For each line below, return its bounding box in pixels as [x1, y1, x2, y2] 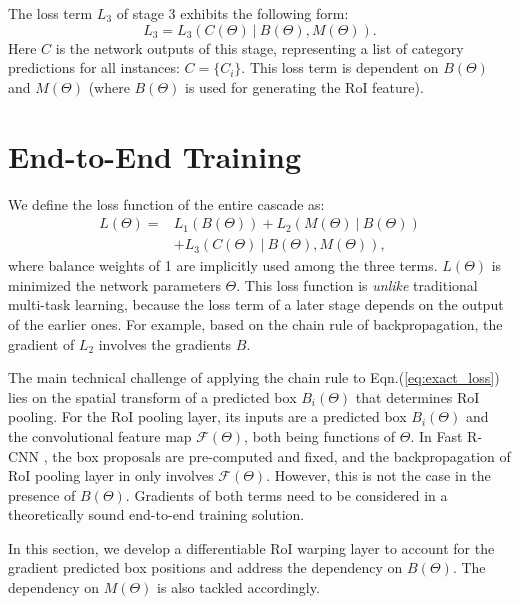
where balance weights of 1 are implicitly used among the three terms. [8, 255, 438, 276]
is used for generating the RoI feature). [185, 76, 424, 97]
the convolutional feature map [8, 425, 192, 446]
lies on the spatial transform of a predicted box [8, 386, 297, 407]
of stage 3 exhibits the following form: [116, 3, 349, 23]
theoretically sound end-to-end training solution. [8, 504, 305, 525]
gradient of [8, 333, 75, 354]
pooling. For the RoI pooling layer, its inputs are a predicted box [8, 406, 407, 427]
